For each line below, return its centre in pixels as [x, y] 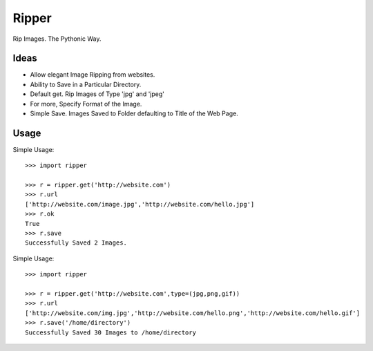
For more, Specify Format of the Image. [86, 104]
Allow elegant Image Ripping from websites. [93, 75]
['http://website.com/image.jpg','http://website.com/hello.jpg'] [140, 204]
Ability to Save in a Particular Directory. [86, 84]
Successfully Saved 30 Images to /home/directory [111, 332]
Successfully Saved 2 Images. [76, 243]
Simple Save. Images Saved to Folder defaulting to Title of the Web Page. [134, 113]
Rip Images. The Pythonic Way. [57, 39]
